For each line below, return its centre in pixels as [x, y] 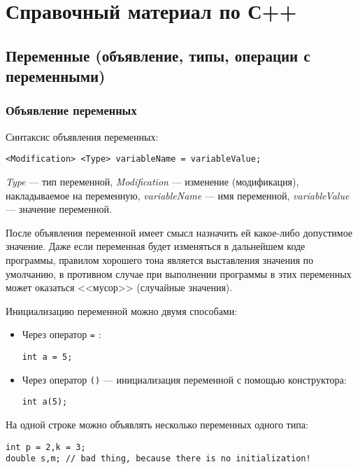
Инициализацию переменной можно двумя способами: [122, 310]
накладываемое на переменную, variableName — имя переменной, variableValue [178, 195]
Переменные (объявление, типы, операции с [158, 55]
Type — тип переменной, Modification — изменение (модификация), [152, 182]
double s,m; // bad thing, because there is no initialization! [158, 459]
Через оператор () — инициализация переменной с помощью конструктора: [184, 379]
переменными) [56, 76]
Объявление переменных [71, 110]
